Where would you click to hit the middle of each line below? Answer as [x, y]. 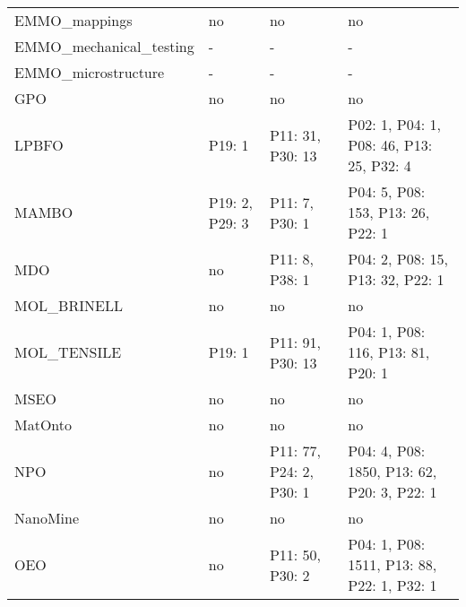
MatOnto [43, 425]
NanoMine [47, 518]
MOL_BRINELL [69, 305]
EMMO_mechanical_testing [104, 46]
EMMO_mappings [73, 20]
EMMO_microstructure [90, 72]
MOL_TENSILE [68, 352]
